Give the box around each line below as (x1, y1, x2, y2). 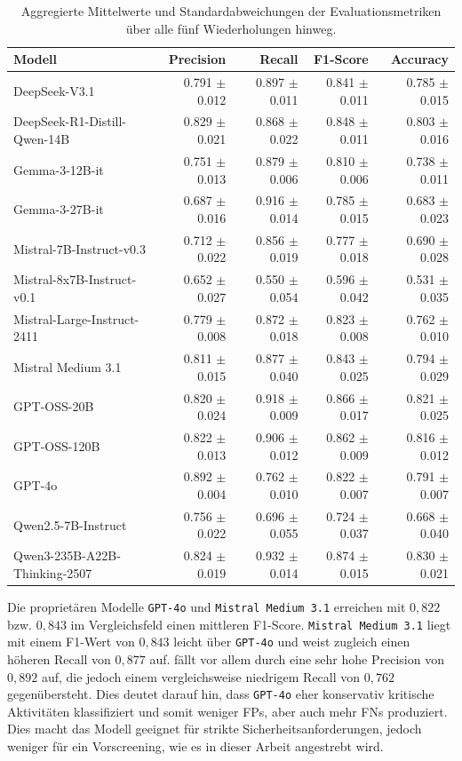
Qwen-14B (13, 130, 70, 148)
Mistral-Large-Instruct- (13, 309, 139, 328)
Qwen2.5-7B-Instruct (13, 515, 127, 534)
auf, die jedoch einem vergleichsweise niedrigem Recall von (41, 667, 361, 686)
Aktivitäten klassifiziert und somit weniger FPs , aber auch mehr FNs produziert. (7, 702, 448, 720)
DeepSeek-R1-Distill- (13, 112, 127, 131)
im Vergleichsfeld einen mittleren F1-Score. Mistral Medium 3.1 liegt (70, 614, 451, 633)
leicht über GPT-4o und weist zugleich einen (173, 632, 410, 651)
